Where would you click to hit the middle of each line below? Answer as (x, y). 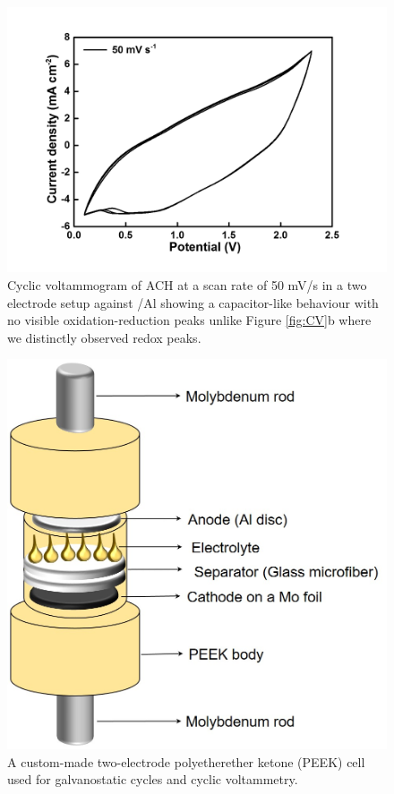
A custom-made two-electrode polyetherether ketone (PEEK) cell (186, 761)
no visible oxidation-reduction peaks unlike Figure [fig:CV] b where (189, 320)
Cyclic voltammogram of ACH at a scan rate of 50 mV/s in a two (187, 285)
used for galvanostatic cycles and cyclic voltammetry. (153, 779)
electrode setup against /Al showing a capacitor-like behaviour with (193, 302)
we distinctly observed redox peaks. (104, 337)
